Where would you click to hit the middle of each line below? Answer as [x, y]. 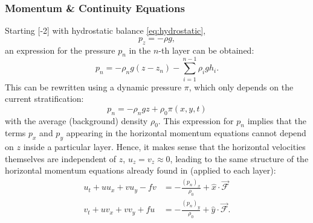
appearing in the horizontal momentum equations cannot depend [186, 133]
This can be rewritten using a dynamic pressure [93, 86]
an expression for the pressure [60, 50]
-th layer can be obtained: [206, 50]
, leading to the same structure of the [239, 158]
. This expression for [196, 120]
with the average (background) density [76, 120]
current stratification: [44, 99]
